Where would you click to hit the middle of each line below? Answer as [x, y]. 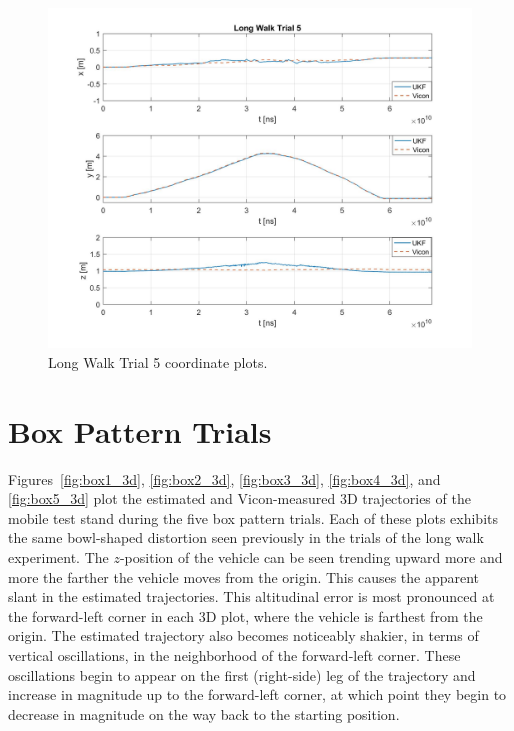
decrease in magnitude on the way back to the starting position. [204, 713]
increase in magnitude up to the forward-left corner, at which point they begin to [257, 694]
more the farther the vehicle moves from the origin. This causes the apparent [244, 576]
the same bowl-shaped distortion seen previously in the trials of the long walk [246, 537]
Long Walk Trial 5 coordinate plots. [158, 361]
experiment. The [58, 557]
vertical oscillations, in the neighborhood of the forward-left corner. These [234, 655]
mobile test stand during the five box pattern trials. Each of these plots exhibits [253, 517]
